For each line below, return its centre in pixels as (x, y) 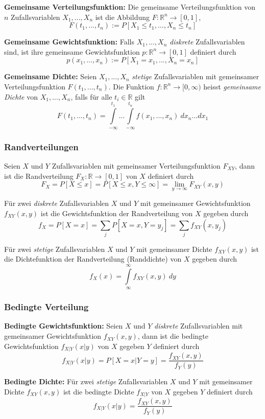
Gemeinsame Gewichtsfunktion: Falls (69, 42)
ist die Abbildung (122, 17)
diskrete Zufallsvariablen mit (199, 326)
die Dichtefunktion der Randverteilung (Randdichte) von (93, 259)
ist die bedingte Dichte (99, 391)
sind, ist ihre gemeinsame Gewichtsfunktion (72, 51)
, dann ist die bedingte (173, 336)
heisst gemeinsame (232, 86)
